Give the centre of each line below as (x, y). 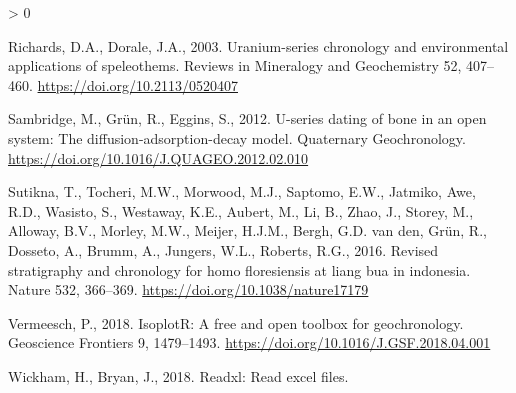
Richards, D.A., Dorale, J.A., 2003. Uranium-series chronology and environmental (258, 45)
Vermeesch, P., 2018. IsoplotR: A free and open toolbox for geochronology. (236, 322)
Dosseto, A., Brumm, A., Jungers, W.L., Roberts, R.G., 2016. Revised (223, 249)
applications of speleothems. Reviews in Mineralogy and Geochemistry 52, (235, 65)
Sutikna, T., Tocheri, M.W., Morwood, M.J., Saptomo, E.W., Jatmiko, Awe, (242, 191)
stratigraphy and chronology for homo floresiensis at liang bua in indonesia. (239, 269)
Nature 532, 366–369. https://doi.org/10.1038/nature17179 (188, 289)
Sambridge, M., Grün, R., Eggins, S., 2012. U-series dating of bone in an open (247, 118)
